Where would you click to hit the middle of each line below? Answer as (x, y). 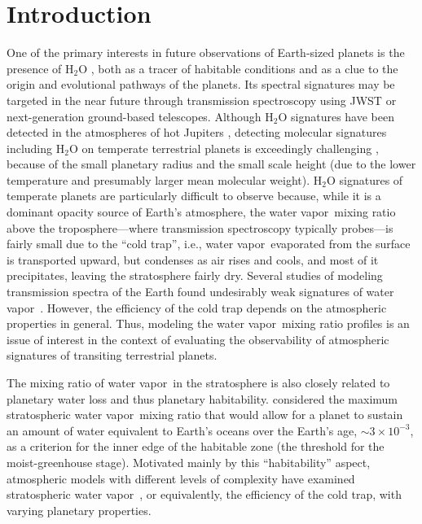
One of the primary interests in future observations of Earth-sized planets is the (206, 52)
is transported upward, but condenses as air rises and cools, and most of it (193, 259)
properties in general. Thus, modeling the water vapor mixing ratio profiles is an (208, 323)
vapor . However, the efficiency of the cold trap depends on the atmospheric (197, 307)
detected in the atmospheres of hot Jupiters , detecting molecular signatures (197, 132)
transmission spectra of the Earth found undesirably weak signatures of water (200, 292)
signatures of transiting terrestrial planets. (112, 355)
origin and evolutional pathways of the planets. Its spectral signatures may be (201, 84)
